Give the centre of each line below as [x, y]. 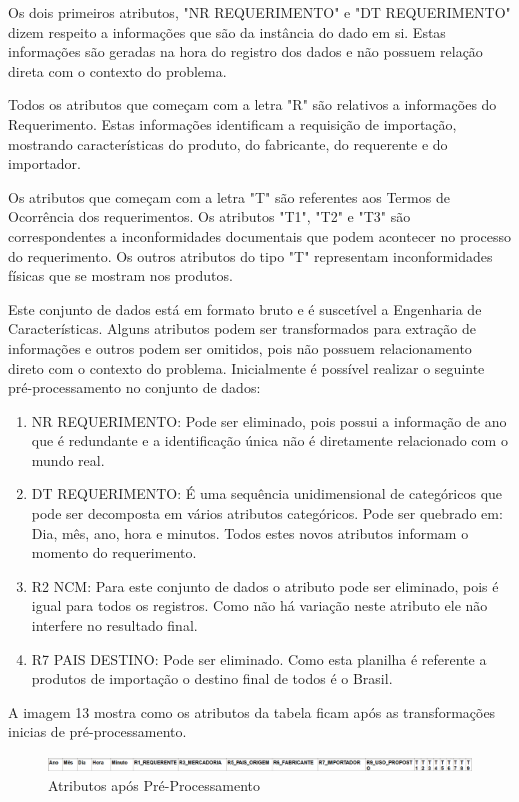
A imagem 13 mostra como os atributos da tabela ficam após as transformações [252, 711]
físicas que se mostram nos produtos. [120, 275]
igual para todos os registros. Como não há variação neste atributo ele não [259, 605]
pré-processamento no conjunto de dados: [134, 387]
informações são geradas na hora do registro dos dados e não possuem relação [245, 51]
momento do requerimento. [114, 552]
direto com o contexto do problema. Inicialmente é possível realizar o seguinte [246, 367]
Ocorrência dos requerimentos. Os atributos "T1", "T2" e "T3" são [209, 216]
